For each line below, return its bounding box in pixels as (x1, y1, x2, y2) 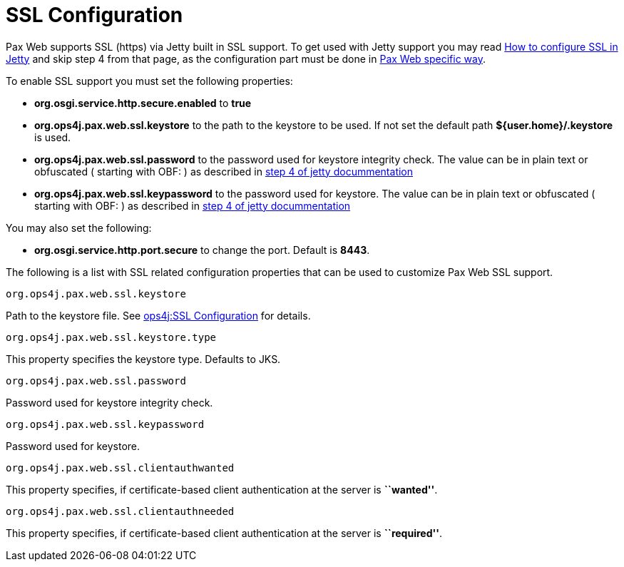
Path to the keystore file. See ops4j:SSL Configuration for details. (6, 309, 311, 322)
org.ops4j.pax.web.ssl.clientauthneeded (6, 505, 235, 517)
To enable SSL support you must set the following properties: (6, 74, 293, 87)
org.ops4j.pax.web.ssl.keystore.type (6, 331, 217, 343)
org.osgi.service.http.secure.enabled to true (34, 96, 252, 109)
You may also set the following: (6, 221, 152, 234)
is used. (34, 131, 71, 143)
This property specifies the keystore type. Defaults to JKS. (6, 352, 281, 365)
